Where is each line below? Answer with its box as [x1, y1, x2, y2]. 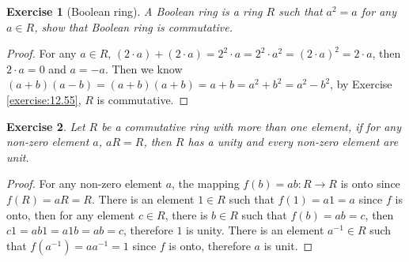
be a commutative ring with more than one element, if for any [101, 118, 402, 134]
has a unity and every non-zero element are [187, 133, 399, 150]
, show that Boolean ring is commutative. [34, 18, 233, 35]
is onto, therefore [169, 237, 251, 253]
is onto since [340, 175, 400, 192]
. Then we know [104, 60, 183, 77]
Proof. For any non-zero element [6, 175, 162, 192]
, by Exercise [330, 76, 392, 92]
